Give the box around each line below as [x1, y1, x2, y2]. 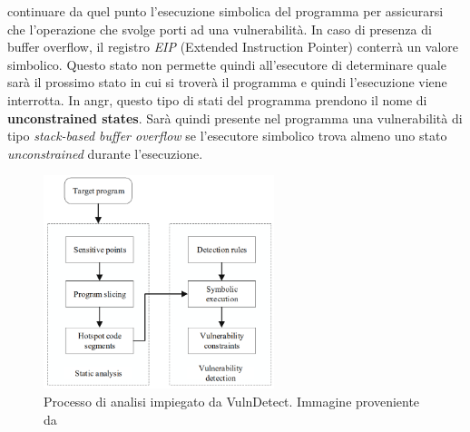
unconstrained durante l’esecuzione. [7, 143, 203, 162]
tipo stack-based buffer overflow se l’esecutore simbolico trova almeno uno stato [7, 126, 447, 145]
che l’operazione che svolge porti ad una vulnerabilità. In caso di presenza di [7, 19, 432, 38]
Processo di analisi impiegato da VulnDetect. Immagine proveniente [44, 392, 420, 411]
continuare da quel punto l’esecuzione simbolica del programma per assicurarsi [7, 2, 444, 20]
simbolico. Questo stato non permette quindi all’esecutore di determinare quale [7, 54, 446, 74]
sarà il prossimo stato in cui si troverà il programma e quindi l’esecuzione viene [7, 73, 447, 92]
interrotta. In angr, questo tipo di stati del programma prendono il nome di [7, 90, 427, 109]
